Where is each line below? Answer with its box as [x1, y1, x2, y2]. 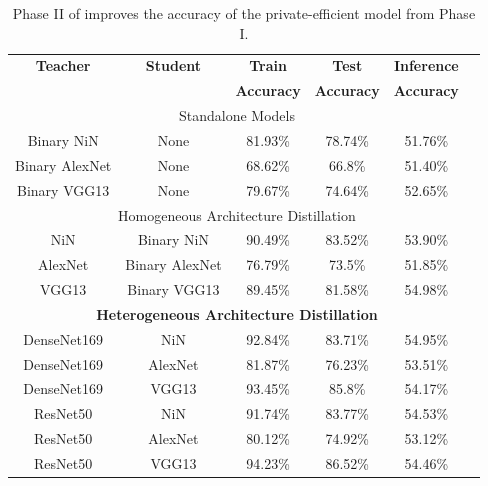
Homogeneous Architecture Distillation [118, 204, 356, 225]
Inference [393, 55, 459, 76]
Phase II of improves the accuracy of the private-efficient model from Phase [12, 3, 476, 23]
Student [145, 55, 202, 76]
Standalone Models [178, 105, 295, 126]
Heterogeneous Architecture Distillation [96, 303, 378, 324]
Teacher [35, 55, 91, 76]
